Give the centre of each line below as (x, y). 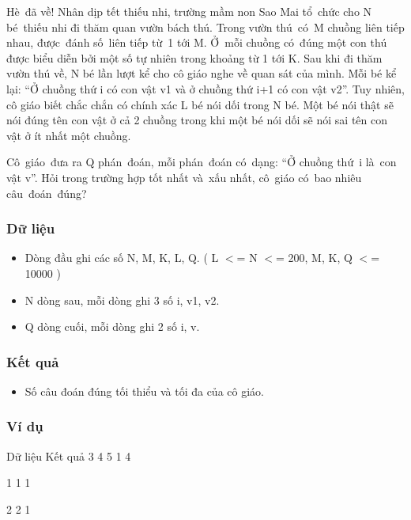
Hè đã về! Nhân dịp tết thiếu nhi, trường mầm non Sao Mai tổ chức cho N (189, 11)
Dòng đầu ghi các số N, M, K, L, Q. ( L (122, 258)
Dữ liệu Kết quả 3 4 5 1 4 (69, 455)
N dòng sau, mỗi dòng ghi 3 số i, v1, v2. (122, 300)
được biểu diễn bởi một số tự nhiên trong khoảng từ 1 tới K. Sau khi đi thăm (194, 57)
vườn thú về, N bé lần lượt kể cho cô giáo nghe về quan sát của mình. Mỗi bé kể (202, 73)
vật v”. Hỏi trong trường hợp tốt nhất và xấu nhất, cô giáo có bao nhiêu (184, 177)
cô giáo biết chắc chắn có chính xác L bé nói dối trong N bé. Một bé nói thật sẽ (200, 104)
